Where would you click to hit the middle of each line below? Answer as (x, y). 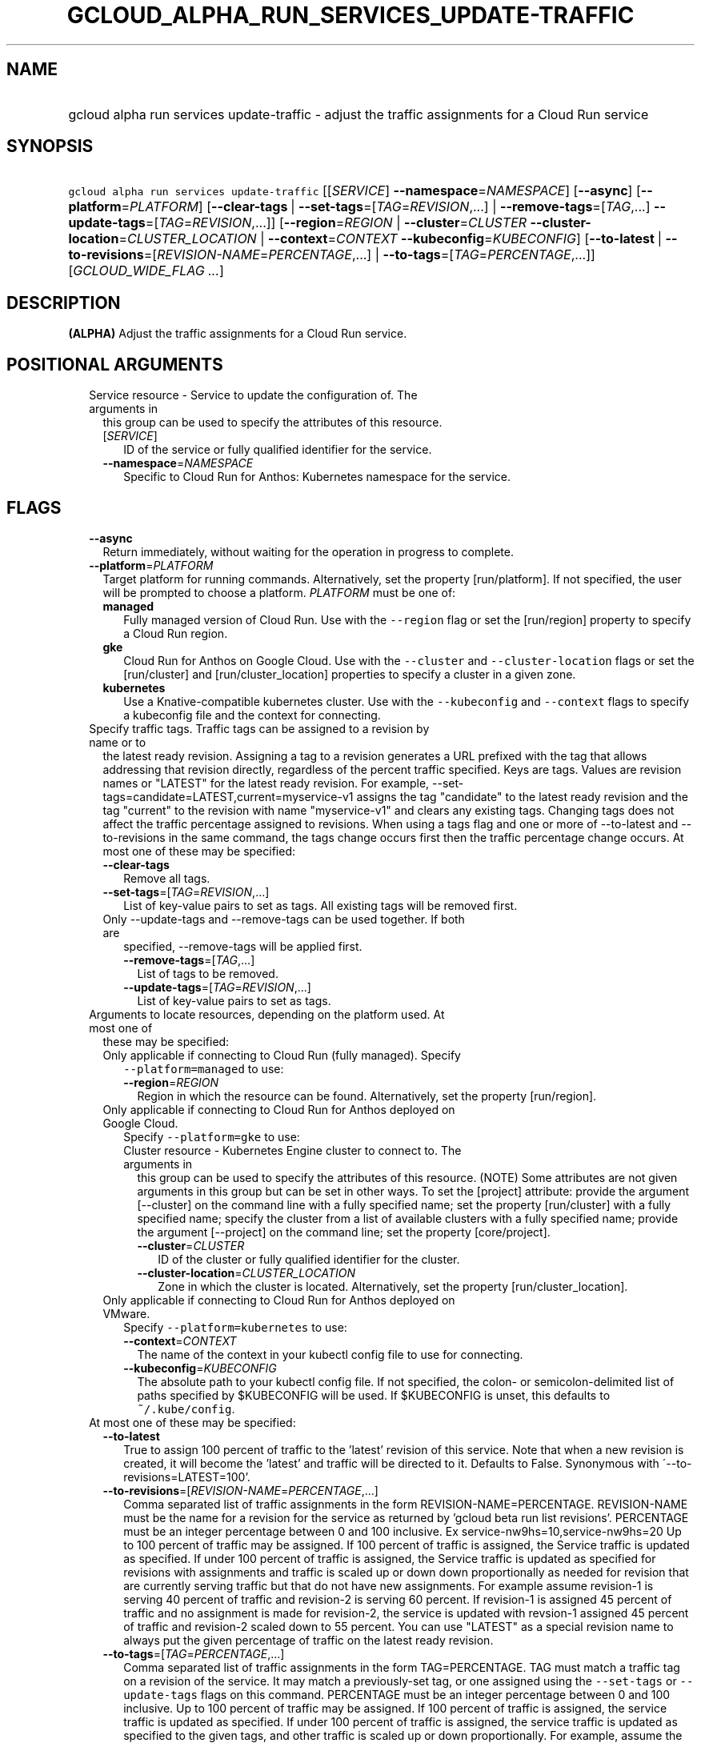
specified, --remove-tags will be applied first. (243, 946)
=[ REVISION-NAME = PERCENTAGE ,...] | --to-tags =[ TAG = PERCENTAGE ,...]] (369, 255)
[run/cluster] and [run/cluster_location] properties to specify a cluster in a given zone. (350, 674)
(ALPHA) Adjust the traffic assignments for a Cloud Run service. (238, 334)
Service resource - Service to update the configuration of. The (253, 395)
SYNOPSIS (50, 146)
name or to (118, 742)
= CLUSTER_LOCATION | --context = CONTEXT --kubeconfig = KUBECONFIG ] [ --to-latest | (390, 239)
